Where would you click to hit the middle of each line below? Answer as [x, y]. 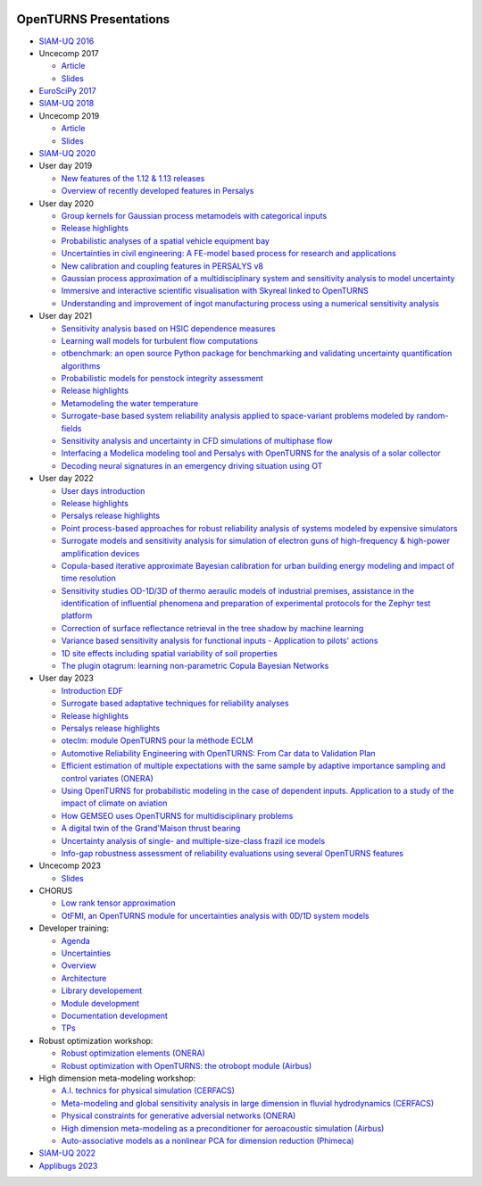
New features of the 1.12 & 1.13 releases [133, 178]
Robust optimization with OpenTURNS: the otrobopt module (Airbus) [187, 1065]
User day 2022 [66, 479]
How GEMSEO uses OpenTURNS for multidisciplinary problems [177, 815]
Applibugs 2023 [68, 1165]
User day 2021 [66, 316]
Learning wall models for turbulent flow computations [160, 340]
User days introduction [103, 490]
